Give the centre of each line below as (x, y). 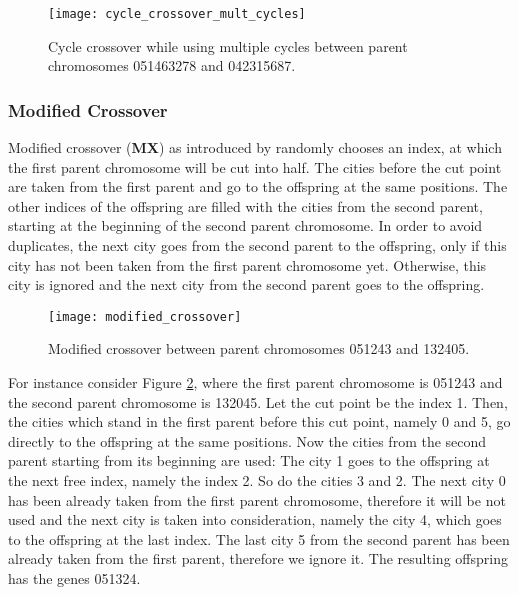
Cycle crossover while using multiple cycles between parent (228, 45)
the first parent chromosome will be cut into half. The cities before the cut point (255, 166)
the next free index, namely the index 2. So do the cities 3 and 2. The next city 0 (257, 480)
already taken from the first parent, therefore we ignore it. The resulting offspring (258, 558)
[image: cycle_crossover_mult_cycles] (177, 14)
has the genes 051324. (74, 578)
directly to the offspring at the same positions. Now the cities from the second (247, 440)
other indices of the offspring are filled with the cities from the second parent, (245, 205)
